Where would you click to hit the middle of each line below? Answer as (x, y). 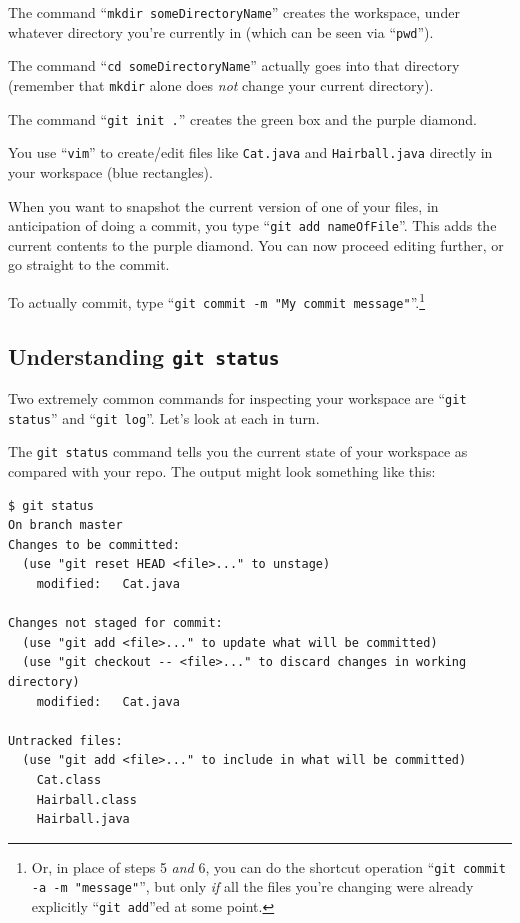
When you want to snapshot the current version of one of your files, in (223, 205)
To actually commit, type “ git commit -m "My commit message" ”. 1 (217, 300)
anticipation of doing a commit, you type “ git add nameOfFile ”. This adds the (252, 225)
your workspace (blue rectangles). (110, 171)
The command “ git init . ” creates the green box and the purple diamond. (242, 118)
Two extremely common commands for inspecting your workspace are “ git (237, 398)
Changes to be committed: (94, 544)
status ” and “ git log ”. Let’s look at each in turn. (164, 417)
